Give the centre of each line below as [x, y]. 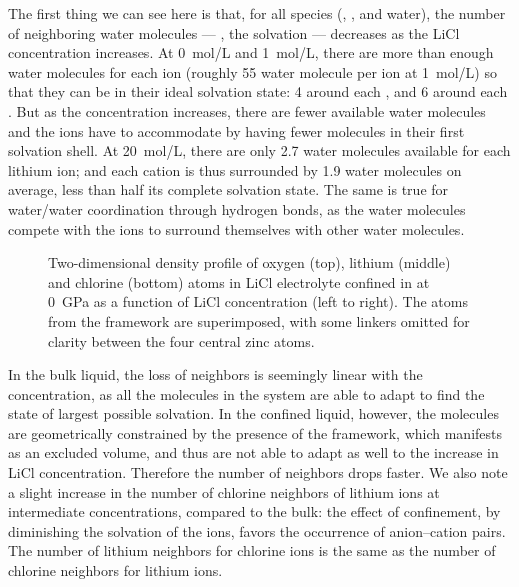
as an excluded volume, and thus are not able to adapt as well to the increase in [253, 452]
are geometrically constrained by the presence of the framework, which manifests [255, 432]
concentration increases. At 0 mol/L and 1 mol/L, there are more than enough [251, 52]
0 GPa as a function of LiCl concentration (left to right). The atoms [258, 301]
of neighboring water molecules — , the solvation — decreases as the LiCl [234, 32]
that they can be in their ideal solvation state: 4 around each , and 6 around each [258, 91]
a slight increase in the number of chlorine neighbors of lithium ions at [224, 491]
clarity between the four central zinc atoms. [181, 340]
